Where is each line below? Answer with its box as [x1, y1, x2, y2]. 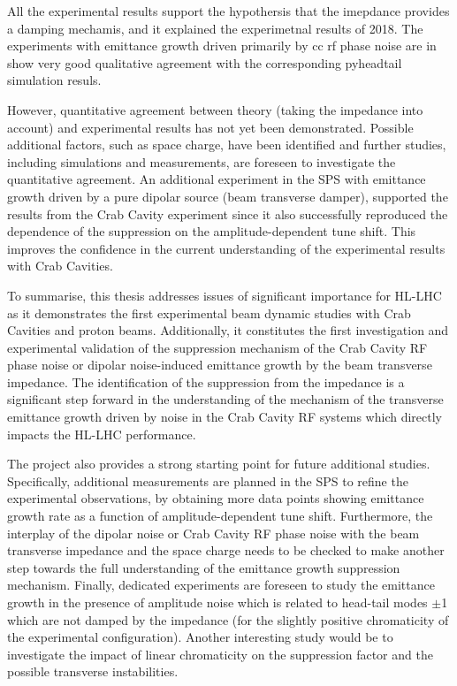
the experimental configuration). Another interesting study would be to [7, 628, 393, 646]
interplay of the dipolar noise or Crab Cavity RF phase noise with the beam [7, 523, 420, 542]
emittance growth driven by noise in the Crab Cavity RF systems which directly [7, 408, 442, 426]
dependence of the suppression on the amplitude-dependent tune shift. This [7, 222, 416, 240]
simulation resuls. [7, 71, 102, 89]
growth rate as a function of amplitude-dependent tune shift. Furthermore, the [7, 507, 433, 525]
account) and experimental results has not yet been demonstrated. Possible [7, 118, 414, 136]
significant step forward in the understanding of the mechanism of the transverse [7, 390, 444, 408]
